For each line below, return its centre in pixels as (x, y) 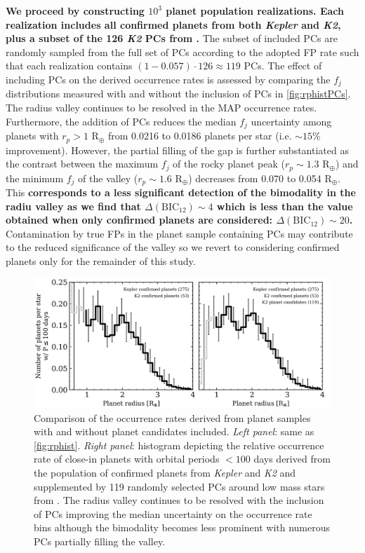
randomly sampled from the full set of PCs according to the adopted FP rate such (182, 52)
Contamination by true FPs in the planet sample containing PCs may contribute (179, 233)
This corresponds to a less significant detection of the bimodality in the (181, 192)
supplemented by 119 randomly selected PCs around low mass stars (179, 486)
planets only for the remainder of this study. (101, 260)
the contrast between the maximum (82, 164)
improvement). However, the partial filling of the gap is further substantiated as (177, 150)
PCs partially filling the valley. (100, 541)
